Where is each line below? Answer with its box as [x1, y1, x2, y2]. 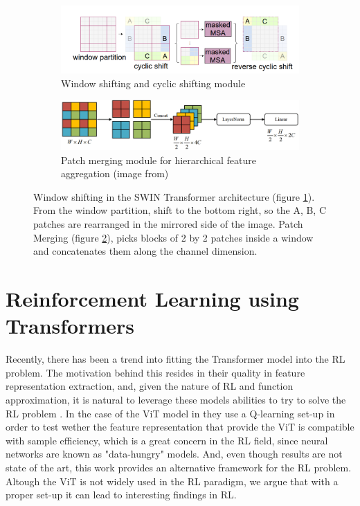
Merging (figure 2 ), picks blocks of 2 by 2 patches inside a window [33, 230, 314, 244]
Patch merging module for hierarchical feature [61, 152, 256, 167]
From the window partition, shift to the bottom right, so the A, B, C [33, 203, 327, 217]
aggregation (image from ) [61, 166, 169, 181]
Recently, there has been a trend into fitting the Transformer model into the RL [6, 352, 345, 366]
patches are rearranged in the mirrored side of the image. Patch [33, 217, 303, 231]
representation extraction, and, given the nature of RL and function [6, 379, 294, 393]
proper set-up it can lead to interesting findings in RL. [6, 487, 237, 502]
